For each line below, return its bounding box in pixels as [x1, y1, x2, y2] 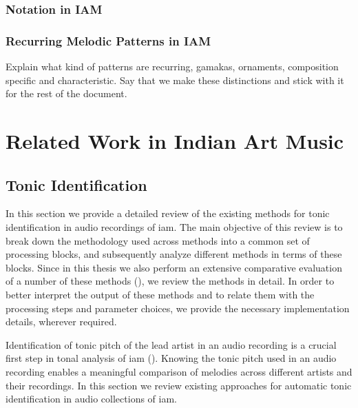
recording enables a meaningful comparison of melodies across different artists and [6, 364, 352, 378]
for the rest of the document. [6, 86, 127, 101]
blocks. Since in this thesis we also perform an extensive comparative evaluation [6, 260, 342, 274]
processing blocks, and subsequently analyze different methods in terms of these [6, 247, 342, 261]
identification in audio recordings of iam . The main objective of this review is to [6, 220, 343, 234]
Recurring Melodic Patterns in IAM [6, 32, 211, 49]
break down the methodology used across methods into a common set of [6, 233, 310, 247]
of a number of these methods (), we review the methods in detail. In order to [6, 274, 335, 288]
